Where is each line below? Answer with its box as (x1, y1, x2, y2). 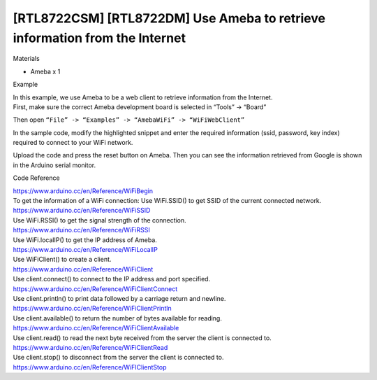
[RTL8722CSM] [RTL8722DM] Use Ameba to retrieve (13, 10, 326, 26)
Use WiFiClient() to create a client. (13, 255, 112, 264)
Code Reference (13, 174, 60, 182)
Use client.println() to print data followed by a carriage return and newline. (13, 294, 226, 302)
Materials (13, 55, 40, 63)
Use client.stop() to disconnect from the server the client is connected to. (13, 353, 224, 362)
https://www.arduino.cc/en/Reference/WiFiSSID (13, 206, 151, 215)
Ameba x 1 (30, 67, 61, 76)
